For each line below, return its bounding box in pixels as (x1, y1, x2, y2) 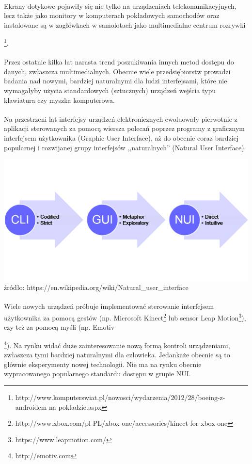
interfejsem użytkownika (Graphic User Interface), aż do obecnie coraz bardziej (4, 132, 239, 143)
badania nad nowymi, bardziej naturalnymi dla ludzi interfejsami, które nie (4, 76, 227, 86)
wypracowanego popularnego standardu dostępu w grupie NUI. (4, 368, 191, 379)
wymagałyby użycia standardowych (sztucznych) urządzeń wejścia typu (4, 85, 216, 95)
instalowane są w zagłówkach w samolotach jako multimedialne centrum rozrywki (4, 19, 246, 30)
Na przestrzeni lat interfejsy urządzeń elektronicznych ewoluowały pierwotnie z (4, 113, 237, 124)
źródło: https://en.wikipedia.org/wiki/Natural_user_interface (4, 282, 189, 292)
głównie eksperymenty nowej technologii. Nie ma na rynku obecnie (4, 359, 202, 369)
